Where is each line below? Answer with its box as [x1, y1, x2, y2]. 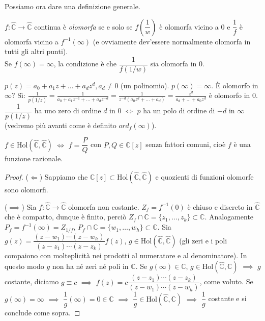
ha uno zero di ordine [34, 105, 101, 116]
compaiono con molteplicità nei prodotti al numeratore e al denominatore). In [5, 250, 247, 260]
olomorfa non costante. [68, 201, 139, 212]
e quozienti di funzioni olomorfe [155, 171, 254, 182]
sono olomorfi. [5, 184, 48, 195]
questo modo [5, 261, 44, 271]
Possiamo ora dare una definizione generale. [5, 1, 140, 11]
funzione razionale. [5, 153, 63, 164]
